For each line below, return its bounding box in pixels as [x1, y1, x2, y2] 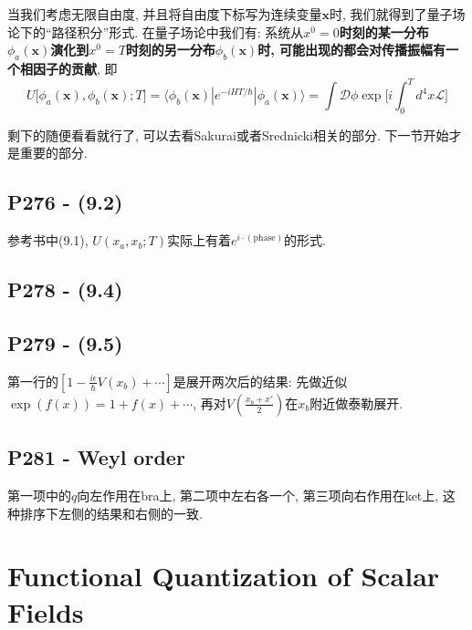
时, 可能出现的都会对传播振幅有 [257, 40, 446, 59]
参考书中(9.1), [7, 231, 89, 250]
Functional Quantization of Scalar [7, 557, 440, 594]
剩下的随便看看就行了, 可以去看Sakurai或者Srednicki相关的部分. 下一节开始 [7, 125, 449, 144]
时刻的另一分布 [125, 40, 215, 59]
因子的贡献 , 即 [32, 58, 118, 77]
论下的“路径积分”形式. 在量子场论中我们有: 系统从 [7, 22, 304, 41]
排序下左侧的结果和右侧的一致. [19, 503, 203, 522]
